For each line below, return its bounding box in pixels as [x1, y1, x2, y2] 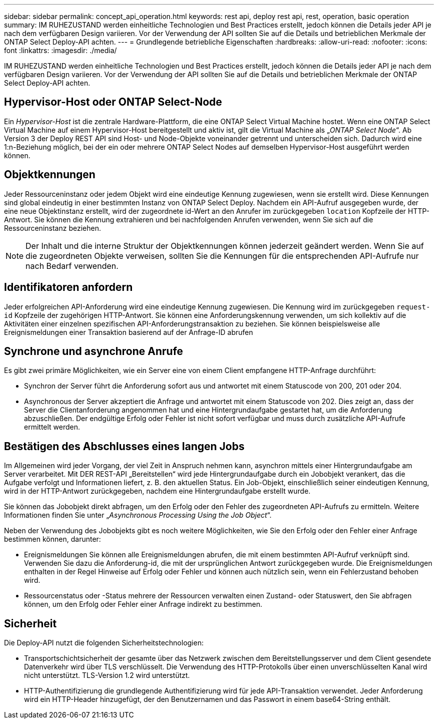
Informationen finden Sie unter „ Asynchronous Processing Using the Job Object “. [4, 511, 272, 520]
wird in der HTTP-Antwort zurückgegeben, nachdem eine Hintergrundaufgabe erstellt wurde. [4, 487, 310, 496]
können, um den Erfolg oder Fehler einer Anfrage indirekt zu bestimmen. [24, 600, 262, 609]
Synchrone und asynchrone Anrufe [4, 344, 183, 357]
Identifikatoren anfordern [4, 281, 133, 294]
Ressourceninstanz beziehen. [4, 223, 101, 232]
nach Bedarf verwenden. [25, 260, 118, 271]
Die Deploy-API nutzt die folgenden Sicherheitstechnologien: [4, 638, 204, 647]
